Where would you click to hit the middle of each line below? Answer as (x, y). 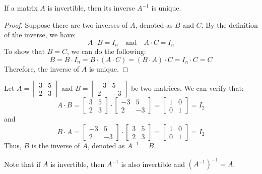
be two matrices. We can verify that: (187, 88)
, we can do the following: (106, 51)
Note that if (22, 164)
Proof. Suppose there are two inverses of (66, 24)
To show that (24, 51)
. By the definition (230, 24)
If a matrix (21, 8)
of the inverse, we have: (40, 35)
